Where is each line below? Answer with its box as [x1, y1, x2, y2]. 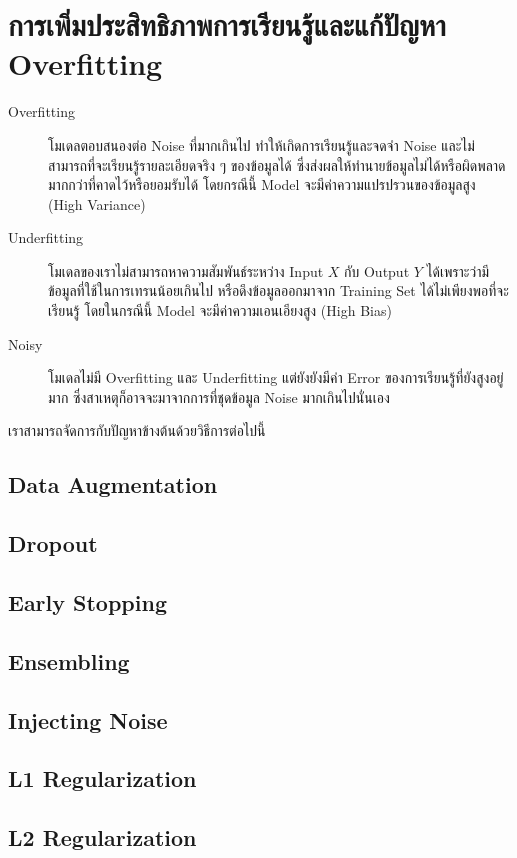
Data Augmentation [8, 469, 218, 500]
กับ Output [344, 260, 410, 281]
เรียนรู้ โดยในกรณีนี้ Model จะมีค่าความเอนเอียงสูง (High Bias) [48, 300, 392, 321]
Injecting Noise [8, 704, 168, 735]
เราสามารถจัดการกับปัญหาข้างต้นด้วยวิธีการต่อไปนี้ [8, 420, 266, 441]
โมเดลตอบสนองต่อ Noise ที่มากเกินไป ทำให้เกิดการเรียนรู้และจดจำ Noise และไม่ [48, 134, 475, 155]
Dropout [8, 528, 98, 559]
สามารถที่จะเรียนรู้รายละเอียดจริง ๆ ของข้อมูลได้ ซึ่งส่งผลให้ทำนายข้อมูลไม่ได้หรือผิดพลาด [48, 154, 506, 175]
